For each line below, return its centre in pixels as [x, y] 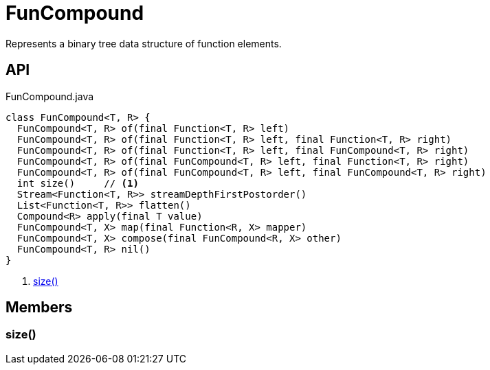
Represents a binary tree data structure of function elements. [144, 43]
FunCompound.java [50, 96]
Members [39, 308]
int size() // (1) [78, 183]
